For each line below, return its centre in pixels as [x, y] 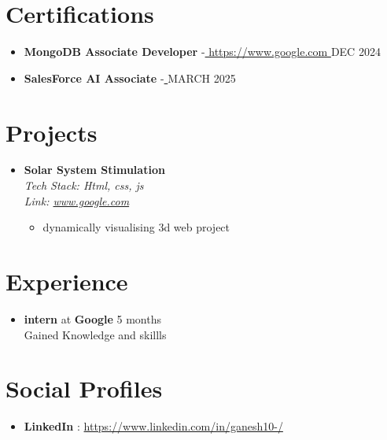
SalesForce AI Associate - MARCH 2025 [130, 78]
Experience [67, 281]
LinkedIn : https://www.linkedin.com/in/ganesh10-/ [153, 426]
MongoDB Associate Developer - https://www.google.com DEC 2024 [202, 52]
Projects [52, 132]
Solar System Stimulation [94, 170]
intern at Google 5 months [92, 318]
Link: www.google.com [77, 200]
